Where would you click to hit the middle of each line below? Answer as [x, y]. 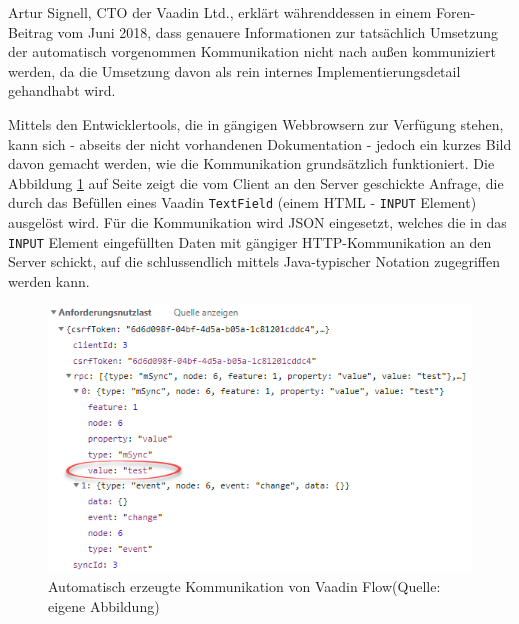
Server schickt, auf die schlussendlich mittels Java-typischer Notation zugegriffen [254, 261]
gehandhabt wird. [62, 90]
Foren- [456, 12]
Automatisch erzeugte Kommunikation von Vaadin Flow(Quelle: [244, 586]
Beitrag [30, 31]
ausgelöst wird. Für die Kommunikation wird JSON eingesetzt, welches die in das [257, 222]
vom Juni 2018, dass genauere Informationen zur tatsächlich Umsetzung [278, 31]
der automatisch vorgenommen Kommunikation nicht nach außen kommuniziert [252, 51]
